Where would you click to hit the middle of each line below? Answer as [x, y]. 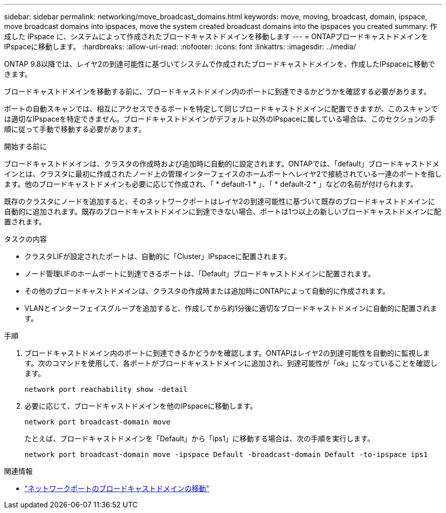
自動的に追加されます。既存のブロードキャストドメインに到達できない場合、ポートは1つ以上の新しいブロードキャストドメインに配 [223, 211]
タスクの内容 [25, 239]
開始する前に [25, 146]
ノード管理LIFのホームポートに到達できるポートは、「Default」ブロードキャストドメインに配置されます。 [200, 274]
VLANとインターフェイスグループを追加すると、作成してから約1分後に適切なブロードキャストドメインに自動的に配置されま [231, 308]
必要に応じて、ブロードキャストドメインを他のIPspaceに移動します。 [141, 406]
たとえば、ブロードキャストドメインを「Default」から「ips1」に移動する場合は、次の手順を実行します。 [200, 438]
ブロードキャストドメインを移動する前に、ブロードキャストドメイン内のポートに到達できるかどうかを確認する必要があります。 [217, 91]
